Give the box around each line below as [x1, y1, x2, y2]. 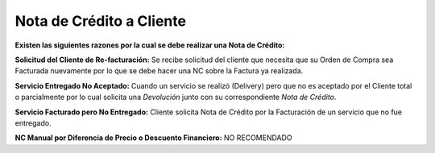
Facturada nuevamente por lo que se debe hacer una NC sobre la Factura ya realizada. [14, 66, 304, 76]
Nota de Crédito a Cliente [14, 12, 187, 30]
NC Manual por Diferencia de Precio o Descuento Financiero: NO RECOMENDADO [14, 133, 293, 143]
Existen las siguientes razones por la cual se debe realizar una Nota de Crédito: [14, 40, 285, 50]
